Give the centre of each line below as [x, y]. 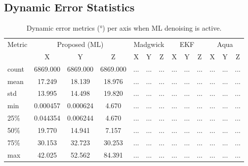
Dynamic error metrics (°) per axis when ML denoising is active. [124, 28]
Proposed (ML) [80, 44]
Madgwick [149, 44]
